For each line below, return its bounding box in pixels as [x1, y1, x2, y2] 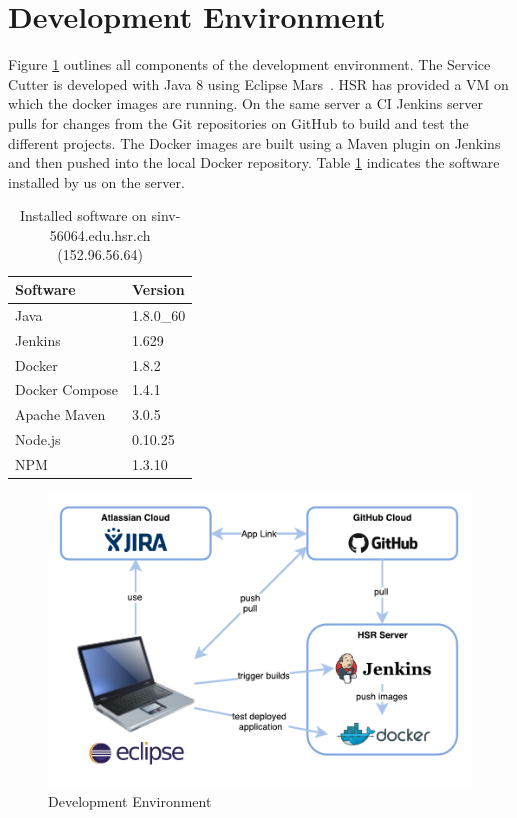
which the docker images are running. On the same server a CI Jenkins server [8, 93, 483, 114]
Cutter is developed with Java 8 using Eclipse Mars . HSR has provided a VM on [8, 73, 509, 94]
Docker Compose [15, 379, 118, 400]
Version [131, 279, 185, 300]
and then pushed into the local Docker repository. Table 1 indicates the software [8, 152, 500, 173]
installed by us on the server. [8, 171, 185, 192]
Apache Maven [15, 404, 106, 425]
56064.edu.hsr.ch [49, 224, 151, 245]
